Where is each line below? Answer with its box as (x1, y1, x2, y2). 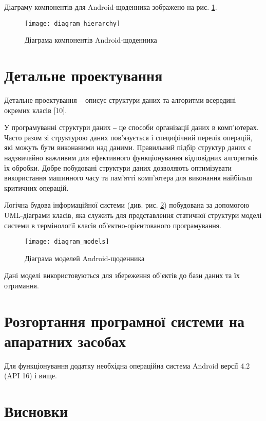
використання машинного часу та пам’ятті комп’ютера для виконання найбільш (4, 172, 252, 183)
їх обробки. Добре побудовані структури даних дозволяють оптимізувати (4, 162, 232, 173)
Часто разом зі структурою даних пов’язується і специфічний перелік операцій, (4, 132, 253, 142)
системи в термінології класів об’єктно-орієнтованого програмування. (4, 219, 221, 230)
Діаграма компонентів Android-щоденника (25, 34, 157, 45)
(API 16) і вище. (4, 370, 57, 381)
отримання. (4, 280, 39, 290)
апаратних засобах (4, 330, 126, 351)
